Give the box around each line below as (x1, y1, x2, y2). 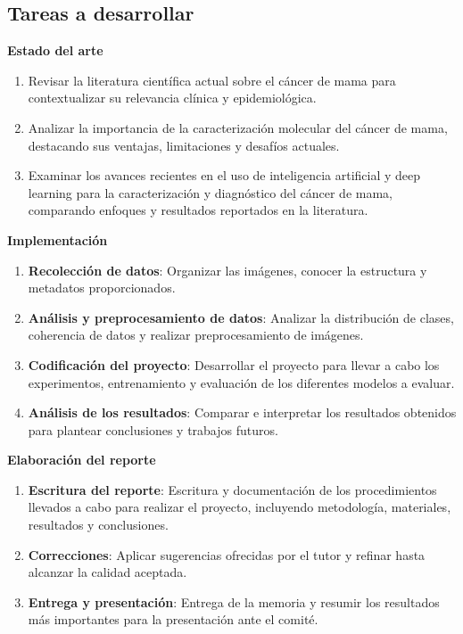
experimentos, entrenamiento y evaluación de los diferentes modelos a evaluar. (28, 373, 455, 391)
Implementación (7, 230, 108, 249)
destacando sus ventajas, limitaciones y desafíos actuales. (28, 136, 340, 154)
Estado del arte (7, 41, 103, 60)
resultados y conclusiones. (28, 515, 169, 534)
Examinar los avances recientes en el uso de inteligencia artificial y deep (28, 166, 421, 185)
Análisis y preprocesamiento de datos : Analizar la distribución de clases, (28, 308, 454, 326)
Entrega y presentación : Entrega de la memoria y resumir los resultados (28, 592, 440, 611)
